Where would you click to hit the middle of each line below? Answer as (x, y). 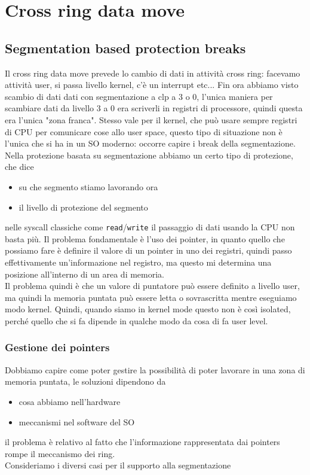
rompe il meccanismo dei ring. (60, 453)
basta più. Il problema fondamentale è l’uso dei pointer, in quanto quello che (145, 238)
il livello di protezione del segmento (83, 207)
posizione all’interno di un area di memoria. (85, 274)
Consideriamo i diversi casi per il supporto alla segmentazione (118, 465)
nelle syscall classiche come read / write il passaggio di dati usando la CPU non (150, 227)
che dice (19, 167)
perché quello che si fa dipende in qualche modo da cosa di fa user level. (136, 320)
